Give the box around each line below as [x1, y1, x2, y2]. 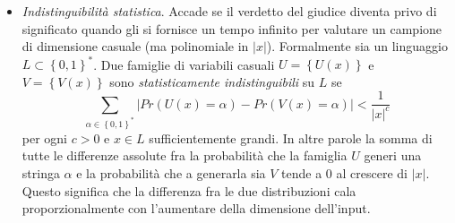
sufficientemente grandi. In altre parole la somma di [149, 128, 433, 147]
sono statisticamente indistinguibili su [109, 72, 315, 90]
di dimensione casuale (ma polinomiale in [21, 37, 249, 56]
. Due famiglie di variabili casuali [93, 55, 275, 73]
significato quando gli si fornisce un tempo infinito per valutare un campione [21, 19, 442, 38]
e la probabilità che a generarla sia [76, 164, 266, 183]
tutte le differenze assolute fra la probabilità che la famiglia [21, 146, 348, 165]
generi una [364, 146, 422, 165]
